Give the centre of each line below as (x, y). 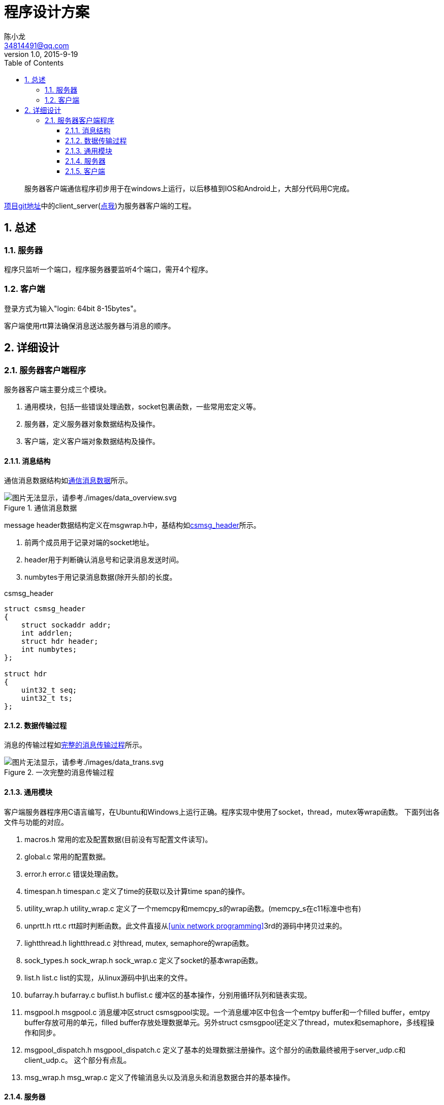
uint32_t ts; (47, 698)
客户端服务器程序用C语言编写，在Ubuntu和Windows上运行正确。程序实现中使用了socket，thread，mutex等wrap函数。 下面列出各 (222, 812)
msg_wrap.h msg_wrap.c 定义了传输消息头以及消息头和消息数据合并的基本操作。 (160, 1077)
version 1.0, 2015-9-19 (41, 54)
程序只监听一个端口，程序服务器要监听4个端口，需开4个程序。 (108, 269)
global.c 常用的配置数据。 (67, 856)
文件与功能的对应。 (36, 822)
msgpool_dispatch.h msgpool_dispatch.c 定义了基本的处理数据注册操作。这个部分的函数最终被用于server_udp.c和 (215, 1050)
